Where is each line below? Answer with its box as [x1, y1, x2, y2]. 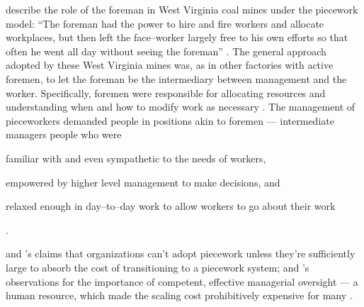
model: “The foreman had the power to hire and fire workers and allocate [6, 16, 324, 30]
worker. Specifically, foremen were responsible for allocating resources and [6, 85, 326, 100]
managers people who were [6, 127, 122, 142]
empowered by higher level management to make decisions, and [6, 174, 280, 189]
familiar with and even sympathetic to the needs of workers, [6, 150, 266, 165]
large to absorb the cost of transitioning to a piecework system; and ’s [6, 259, 309, 274]
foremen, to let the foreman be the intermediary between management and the [6, 71, 347, 86]
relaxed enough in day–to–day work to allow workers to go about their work [6, 199, 336, 213]
